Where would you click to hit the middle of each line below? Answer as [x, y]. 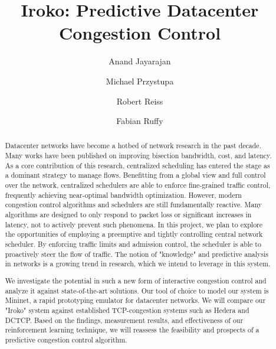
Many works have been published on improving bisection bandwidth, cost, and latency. [138, 156]
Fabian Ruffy [140, 121]
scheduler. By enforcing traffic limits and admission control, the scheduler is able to [133, 244]
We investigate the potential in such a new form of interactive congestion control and [136, 280]
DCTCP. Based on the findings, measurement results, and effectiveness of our [124, 320]
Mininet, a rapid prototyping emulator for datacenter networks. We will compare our [135, 300]
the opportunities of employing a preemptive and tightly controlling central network [134, 234]
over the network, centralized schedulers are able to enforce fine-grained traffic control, [138, 185]
